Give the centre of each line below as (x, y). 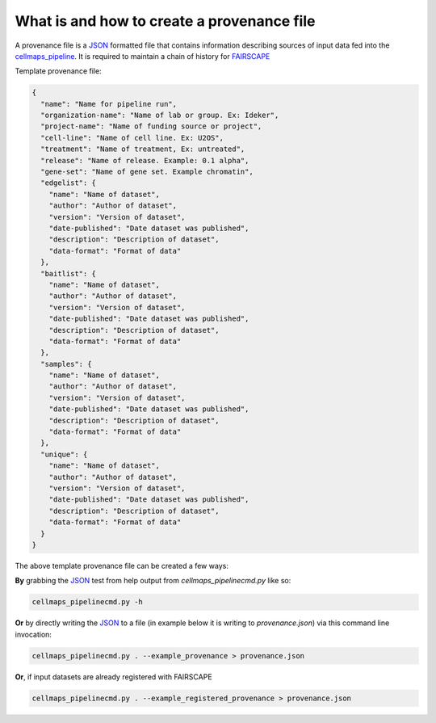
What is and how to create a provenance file (165, 21)
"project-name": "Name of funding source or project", (151, 126)
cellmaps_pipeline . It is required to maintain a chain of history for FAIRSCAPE (143, 56)
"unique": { (64, 454)
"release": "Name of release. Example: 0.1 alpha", (145, 160)
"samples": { (66, 364)
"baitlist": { (69, 273)
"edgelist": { (69, 183)
